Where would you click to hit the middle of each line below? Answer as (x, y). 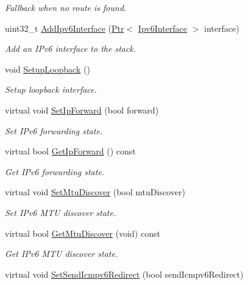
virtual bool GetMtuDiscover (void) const (83, 233)
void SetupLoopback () (48, 69)
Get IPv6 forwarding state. (55, 171)
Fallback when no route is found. (66, 7)
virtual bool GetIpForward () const (70, 151)
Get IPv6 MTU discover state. (62, 254)
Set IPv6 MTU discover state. (61, 212)
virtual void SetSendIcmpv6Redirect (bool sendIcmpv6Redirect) (124, 274)
